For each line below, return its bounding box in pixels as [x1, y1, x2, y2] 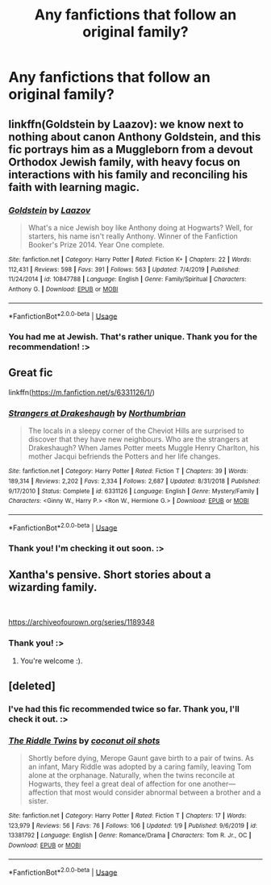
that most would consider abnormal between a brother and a [59, 787, 261, 797]
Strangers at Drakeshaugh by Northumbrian [8, 407, 186, 418]
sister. [27, 796, 49, 806]
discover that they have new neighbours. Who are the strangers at [27, 434, 248, 444]
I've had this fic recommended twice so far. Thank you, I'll [8, 703, 240, 714]
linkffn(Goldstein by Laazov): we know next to [8, 117, 244, 131]
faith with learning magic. [8, 180, 140, 194]
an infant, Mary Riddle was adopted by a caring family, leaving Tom [27, 762, 252, 771]
